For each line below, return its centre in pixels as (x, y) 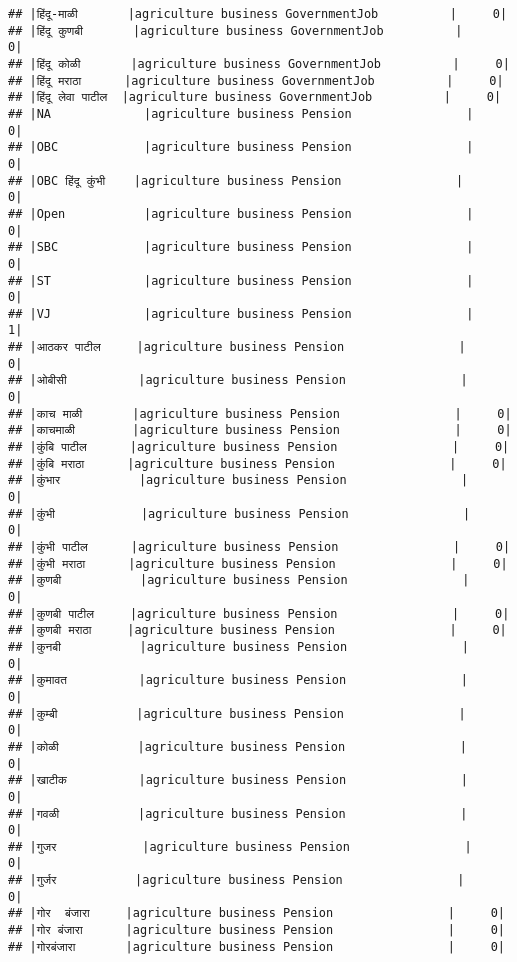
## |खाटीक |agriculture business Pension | (238, 780)
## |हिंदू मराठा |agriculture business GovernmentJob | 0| (256, 80)
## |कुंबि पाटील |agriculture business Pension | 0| (259, 447)
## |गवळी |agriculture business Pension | (238, 813)
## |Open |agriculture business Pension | (241, 213)
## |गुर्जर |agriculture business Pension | (236, 880)
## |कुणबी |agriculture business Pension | (239, 580)
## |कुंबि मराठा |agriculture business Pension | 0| (257, 463)
